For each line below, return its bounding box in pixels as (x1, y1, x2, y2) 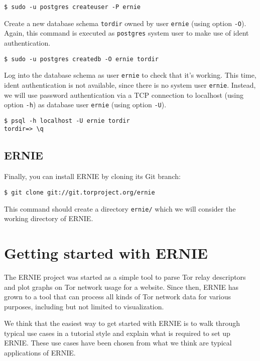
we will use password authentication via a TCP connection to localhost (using (4, 89, 243, 100)
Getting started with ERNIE (4, 242, 208, 263)
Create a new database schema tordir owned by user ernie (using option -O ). (4, 18, 246, 28)
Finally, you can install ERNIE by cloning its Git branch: (4, 171, 181, 182)
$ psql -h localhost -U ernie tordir (4, 117, 130, 124)
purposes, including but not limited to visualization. (4, 301, 164, 311)
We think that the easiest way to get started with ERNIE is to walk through (4, 318, 240, 328)
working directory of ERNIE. (4, 213, 93, 224)
